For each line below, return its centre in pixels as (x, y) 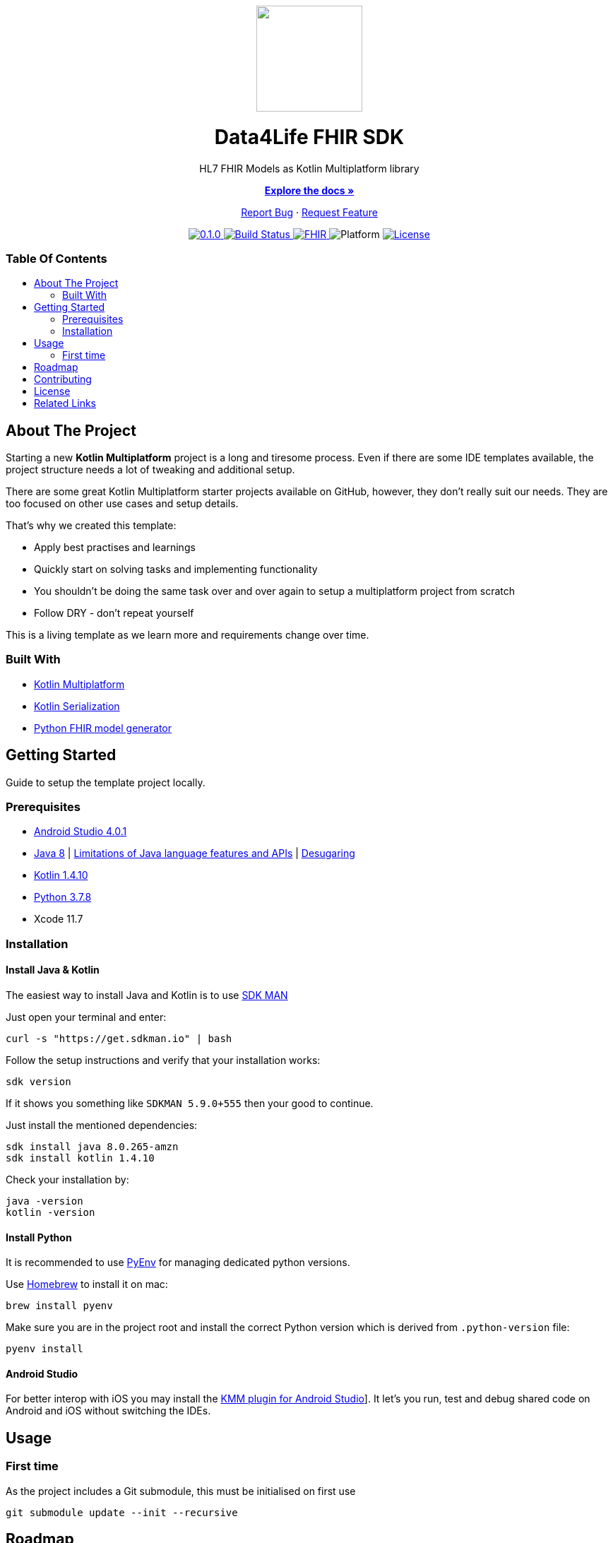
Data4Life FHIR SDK (309, 137)
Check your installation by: (67, 1180)
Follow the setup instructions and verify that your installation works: (163, 1060)
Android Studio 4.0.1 (81, 832)
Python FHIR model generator (103, 728)
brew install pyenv (59, 1306)
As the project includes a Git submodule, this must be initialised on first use (181, 1491)
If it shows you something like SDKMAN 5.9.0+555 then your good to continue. (190, 1104)
